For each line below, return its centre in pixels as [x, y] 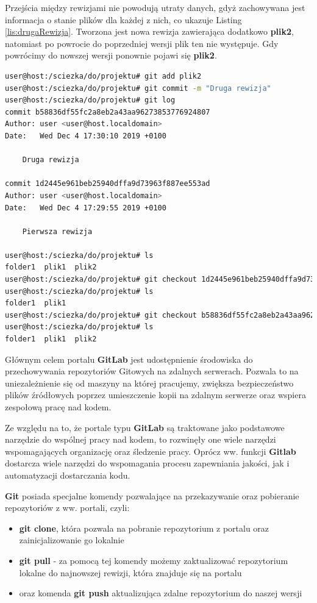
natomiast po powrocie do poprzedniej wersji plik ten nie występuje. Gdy [142, 43]
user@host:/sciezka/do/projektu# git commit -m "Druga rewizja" [138, 88]
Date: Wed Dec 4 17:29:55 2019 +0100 [86, 208]
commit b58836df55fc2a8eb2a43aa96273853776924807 [108, 112]
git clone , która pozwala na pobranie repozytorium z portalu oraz [144, 528]
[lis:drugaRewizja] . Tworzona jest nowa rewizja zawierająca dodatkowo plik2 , [150, 31]
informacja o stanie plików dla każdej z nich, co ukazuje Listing [123, 19]
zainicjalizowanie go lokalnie [72, 540]
